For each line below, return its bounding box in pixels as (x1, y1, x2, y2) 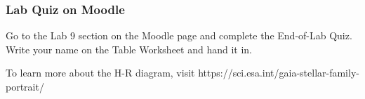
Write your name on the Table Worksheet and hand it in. (6, 41, 253, 56)
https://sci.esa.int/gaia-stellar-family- (198, 65, 359, 80)
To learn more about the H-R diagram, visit (6, 65, 195, 80)
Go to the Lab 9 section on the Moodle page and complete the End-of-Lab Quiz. (6, 28, 352, 43)
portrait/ (6, 79, 44, 93)
